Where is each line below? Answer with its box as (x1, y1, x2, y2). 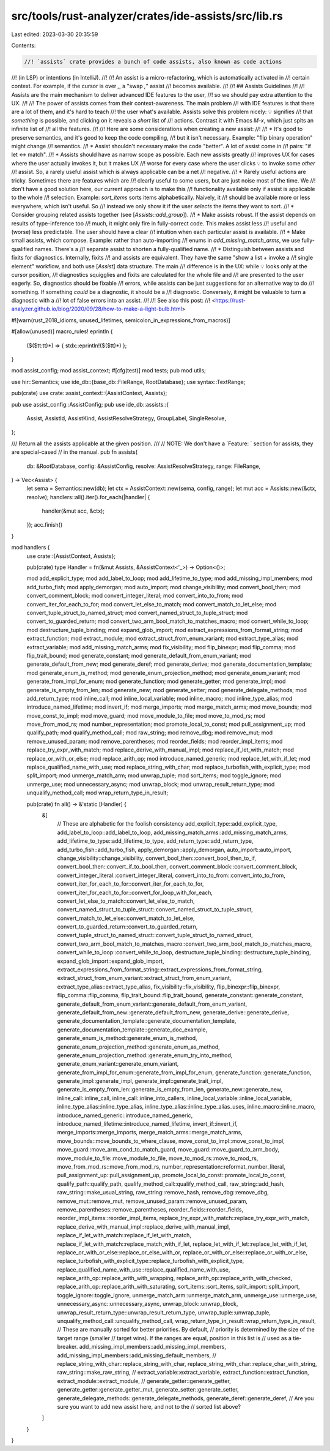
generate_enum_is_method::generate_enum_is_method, (57, 1035, 198, 1042)
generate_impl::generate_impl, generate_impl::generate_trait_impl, (57, 1077, 223, 1085)
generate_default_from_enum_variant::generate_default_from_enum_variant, (57, 1000, 248, 1008)
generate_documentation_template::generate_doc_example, (57, 1026, 208, 1033)
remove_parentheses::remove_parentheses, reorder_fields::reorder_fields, (57, 1205, 244, 1213)
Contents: (11, 42, 36, 49)
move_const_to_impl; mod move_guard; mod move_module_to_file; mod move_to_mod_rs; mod (26, 712, 265, 719)
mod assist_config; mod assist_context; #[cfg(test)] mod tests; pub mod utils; (11, 367, 206, 374)
